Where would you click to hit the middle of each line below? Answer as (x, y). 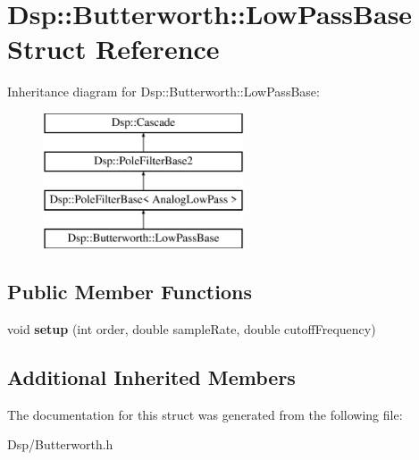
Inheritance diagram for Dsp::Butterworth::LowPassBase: (163, 92)
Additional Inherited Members (151, 376)
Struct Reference (113, 49)
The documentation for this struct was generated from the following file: (205, 414)
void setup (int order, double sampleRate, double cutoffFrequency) (192, 328)
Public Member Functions (130, 292)
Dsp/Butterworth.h (60, 444)
